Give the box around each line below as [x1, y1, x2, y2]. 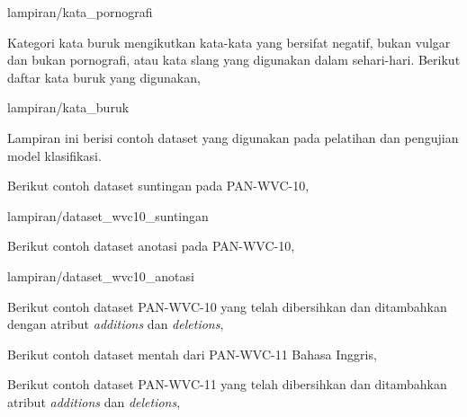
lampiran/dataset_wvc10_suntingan [7, 206, 209, 225]
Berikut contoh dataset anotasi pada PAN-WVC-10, [7, 236, 295, 255]
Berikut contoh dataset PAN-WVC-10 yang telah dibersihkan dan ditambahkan [7, 297, 447, 315]
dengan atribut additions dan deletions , [7, 315, 224, 333]
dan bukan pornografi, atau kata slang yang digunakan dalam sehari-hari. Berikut [7, 50, 461, 69]
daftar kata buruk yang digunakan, [7, 67, 201, 86]
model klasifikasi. [7, 146, 102, 164]
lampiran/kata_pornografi [7, 3, 153, 21]
